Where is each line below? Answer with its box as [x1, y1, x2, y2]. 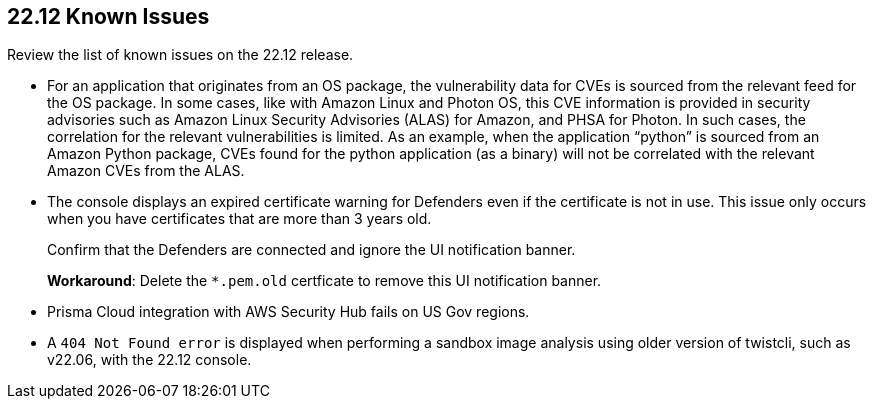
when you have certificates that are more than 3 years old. [47, 210, 432, 228]
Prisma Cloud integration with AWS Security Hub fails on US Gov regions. [47, 303, 530, 321]
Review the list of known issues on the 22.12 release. [7, 46, 354, 64]
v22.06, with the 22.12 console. [47, 351, 252, 369]
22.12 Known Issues [7, 4, 210, 29]
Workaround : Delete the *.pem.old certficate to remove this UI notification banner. [47, 272, 602, 290]
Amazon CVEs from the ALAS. [47, 162, 245, 180]
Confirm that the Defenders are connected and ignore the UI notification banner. [47, 241, 576, 259]
